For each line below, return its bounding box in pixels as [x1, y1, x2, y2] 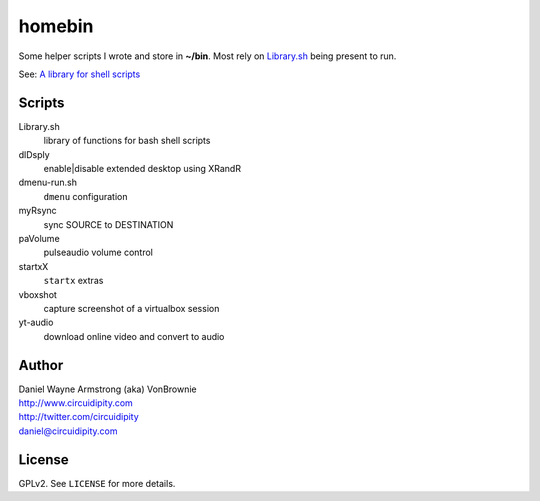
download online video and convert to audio [43, 330, 225, 342]
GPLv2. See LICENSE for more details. [18, 477, 176, 489]
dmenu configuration [43, 190, 128, 202]
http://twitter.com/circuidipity [18, 411, 139, 423]
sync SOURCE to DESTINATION [43, 218, 174, 230]
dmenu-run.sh [18, 176, 77, 189]
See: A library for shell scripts [18, 68, 141, 80]
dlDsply [18, 148, 50, 160]
